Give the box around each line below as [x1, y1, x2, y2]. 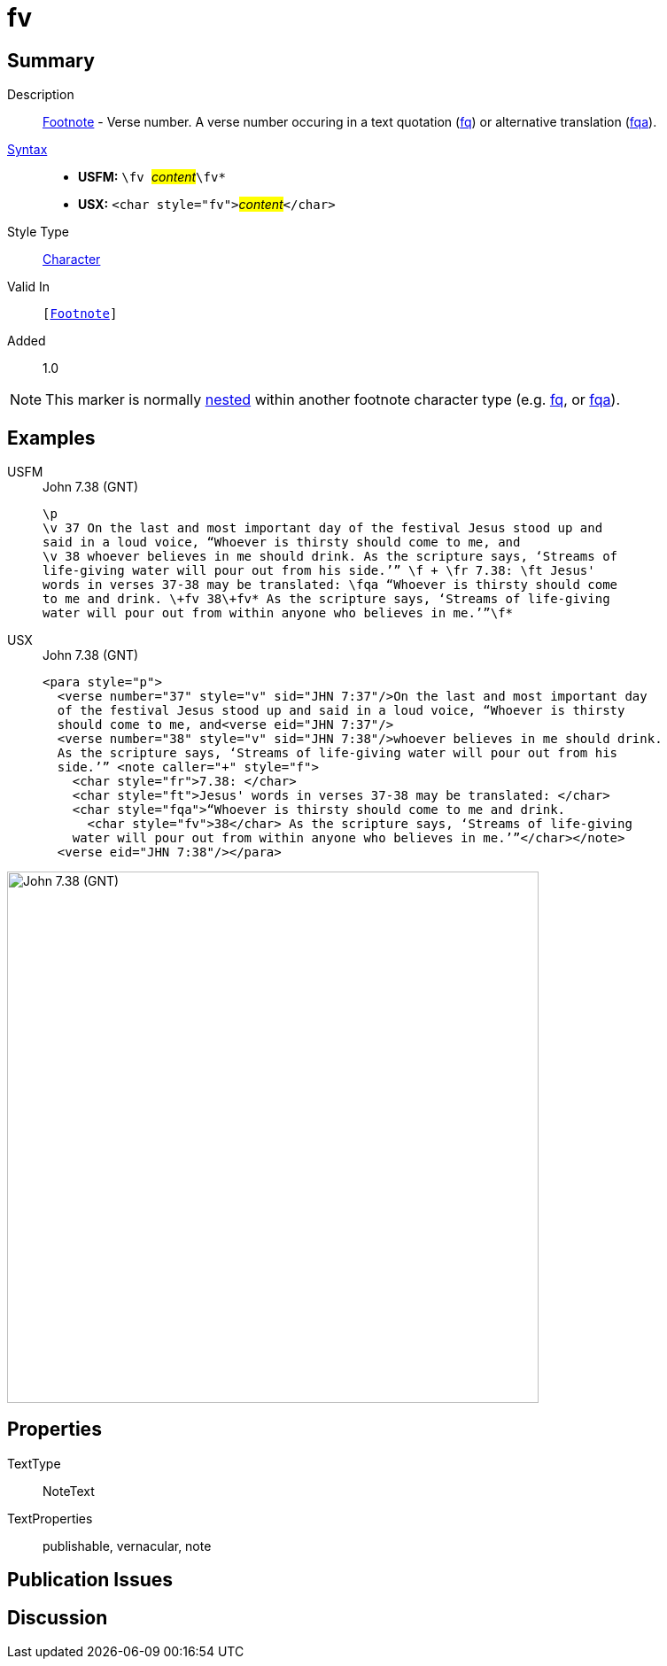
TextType [7, 1455, 61, 1471]
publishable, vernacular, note [43, 1538, 212, 1554]
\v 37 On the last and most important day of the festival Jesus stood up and [43, 521, 603, 536]
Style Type [7, 224, 70, 240]
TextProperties [7, 1510, 93, 1526]
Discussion [7, 1606, 108, 1629]
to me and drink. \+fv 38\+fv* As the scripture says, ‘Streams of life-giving [43, 592, 610, 607]
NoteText [43, 1483, 95, 1499]
